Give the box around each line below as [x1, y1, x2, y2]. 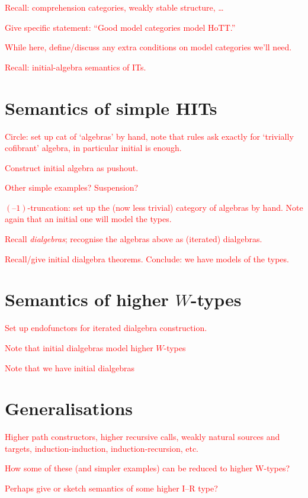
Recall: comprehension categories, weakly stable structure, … [5, 1, 224, 13]
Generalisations [5, 396, 133, 420]
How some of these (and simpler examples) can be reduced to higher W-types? [5, 462, 290, 474]
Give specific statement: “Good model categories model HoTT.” [5, 21, 236, 33]
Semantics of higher [5, 287, 169, 311]
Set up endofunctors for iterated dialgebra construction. [5, 322, 207, 334]
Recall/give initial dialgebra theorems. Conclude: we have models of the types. [5, 252, 289, 265]
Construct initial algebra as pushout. [5, 161, 139, 174]
